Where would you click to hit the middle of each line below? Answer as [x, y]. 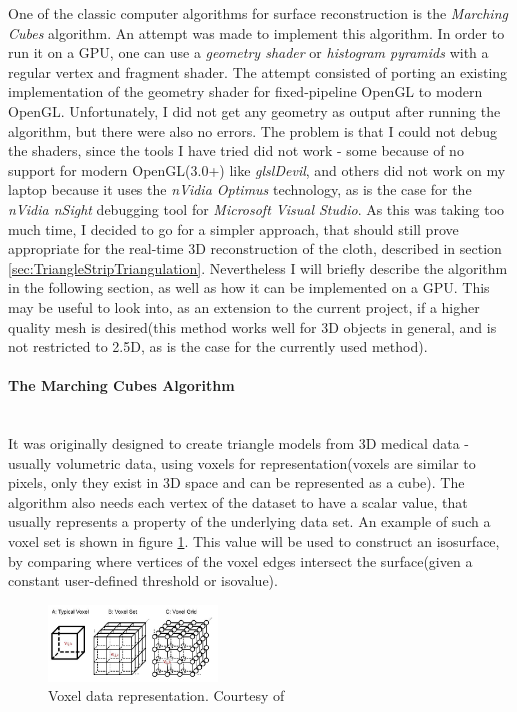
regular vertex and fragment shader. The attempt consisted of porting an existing [258, 71]
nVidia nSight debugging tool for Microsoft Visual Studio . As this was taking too [256, 208]
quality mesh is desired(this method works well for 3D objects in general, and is [252, 326]
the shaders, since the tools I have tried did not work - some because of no [236, 150]
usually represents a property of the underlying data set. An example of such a [249, 521]
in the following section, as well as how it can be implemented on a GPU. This [249, 287]
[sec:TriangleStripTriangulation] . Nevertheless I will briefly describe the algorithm [258, 267]
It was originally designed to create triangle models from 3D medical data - [238, 443]
